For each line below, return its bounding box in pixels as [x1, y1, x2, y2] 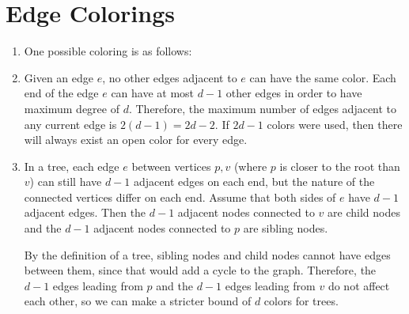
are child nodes [328, 204, 400, 221]
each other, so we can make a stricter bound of [24, 293, 252, 309]
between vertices [131, 157, 211, 174]
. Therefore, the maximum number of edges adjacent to [128, 100, 397, 116]
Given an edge [24, 69, 94, 85]
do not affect [328, 277, 390, 293]
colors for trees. [263, 293, 339, 309]
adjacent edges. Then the [24, 204, 146, 221]
